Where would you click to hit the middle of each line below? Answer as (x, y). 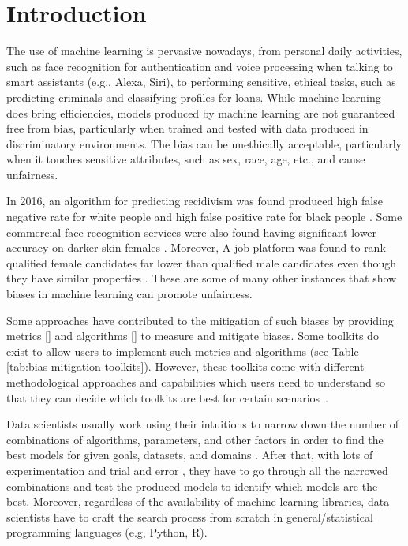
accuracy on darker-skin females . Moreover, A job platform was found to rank (196, 247)
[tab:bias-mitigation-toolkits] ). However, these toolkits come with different (185, 366)
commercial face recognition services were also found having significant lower (192, 232)
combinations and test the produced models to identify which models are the (192, 486)
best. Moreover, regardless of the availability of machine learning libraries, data (198, 501)
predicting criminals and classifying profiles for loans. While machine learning (194, 97)
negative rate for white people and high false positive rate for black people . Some (204, 217)
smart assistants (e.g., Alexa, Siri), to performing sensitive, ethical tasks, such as (201, 82)
